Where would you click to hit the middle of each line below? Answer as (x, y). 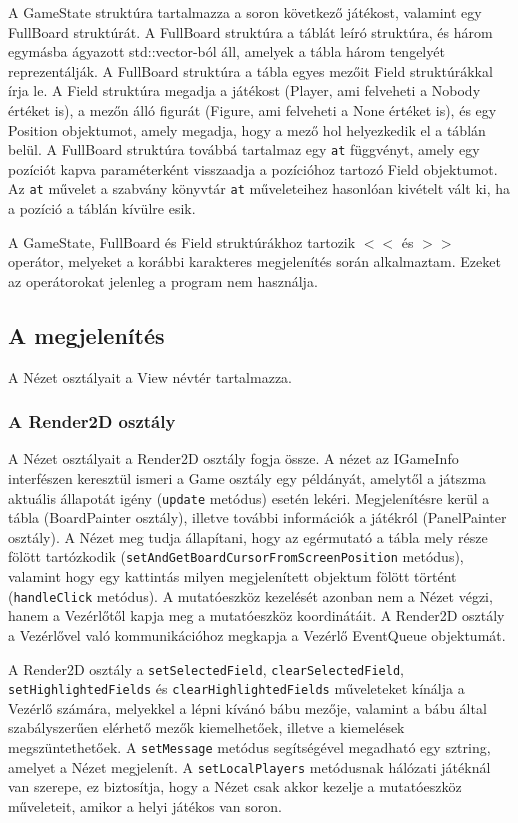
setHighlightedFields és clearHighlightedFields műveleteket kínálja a (236, 688)
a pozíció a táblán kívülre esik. (102, 208)
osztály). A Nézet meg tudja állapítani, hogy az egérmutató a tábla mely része (248, 536)
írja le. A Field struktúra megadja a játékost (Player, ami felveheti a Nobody (244, 90)
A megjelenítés (86, 334)
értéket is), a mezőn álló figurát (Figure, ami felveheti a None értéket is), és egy (252, 109)
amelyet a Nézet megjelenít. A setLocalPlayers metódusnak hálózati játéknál (249, 766)
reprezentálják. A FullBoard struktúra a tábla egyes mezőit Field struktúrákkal (250, 70)
